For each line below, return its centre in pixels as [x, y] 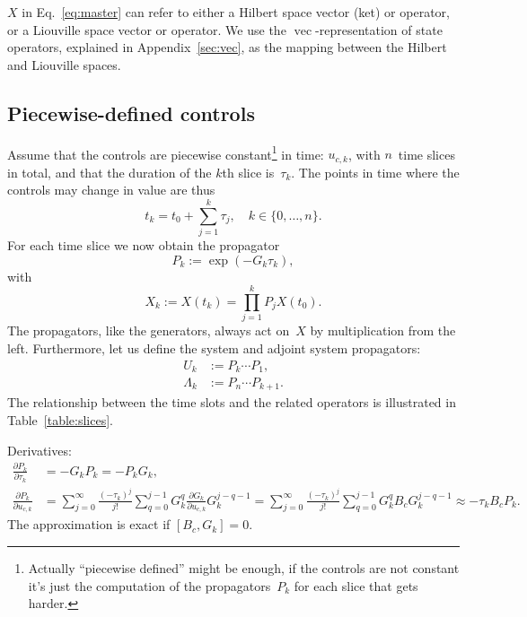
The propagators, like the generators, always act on [149, 330]
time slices [426, 154]
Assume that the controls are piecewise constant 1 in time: [166, 152]
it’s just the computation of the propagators [149, 585]
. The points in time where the [375, 172]
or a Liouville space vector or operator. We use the [147, 29]
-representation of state [379, 29]
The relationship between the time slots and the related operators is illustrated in [232, 402]
